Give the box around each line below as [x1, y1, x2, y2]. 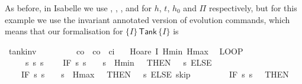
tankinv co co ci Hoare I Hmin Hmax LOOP [8, 44, 243, 57]
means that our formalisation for [5, 25, 123, 37]
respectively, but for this [208, 2, 297, 14]
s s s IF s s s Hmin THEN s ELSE [25, 56, 212, 69]
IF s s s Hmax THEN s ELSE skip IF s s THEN [21, 67, 289, 80]
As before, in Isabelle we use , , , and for [5, 2, 152, 14]
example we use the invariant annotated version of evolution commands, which [5, 13, 290, 25]
